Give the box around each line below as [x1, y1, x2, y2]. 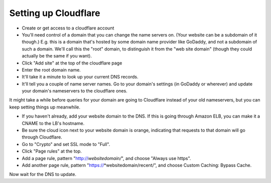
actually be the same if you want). [22, 53, 92, 59]
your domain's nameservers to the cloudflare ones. [22, 88, 127, 94]
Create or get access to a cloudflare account [22, 25, 114, 31]
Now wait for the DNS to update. [9, 171, 76, 177]
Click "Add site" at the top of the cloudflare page [22, 60, 122, 66]
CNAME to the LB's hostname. [22, 120, 85, 126]
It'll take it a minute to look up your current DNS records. [22, 74, 139, 80]
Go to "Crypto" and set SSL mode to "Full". [22, 141, 110, 147]
